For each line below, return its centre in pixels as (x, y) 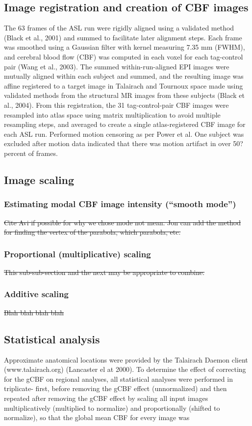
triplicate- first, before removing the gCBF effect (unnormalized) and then (115, 388)
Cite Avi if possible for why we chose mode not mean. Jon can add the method (123, 222)
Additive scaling (36, 294)
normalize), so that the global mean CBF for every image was (97, 417)
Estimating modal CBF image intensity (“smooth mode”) (120, 204)
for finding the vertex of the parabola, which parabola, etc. (92, 232)
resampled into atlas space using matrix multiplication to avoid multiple (112, 114)
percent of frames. (31, 153)
